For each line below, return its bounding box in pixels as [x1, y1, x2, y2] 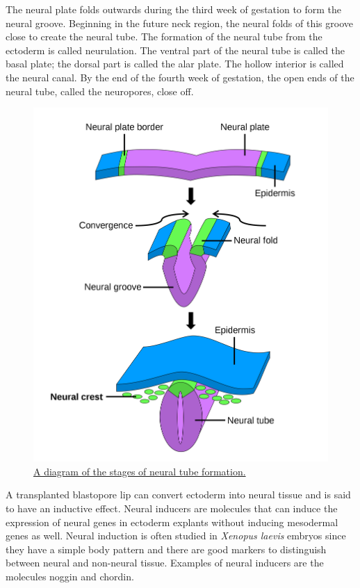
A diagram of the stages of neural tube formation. [33, 464, 246, 478]
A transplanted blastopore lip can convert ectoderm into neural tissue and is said [6, 487, 351, 502]
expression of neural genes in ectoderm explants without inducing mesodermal [6, 514, 338, 529]
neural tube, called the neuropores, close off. [6, 83, 194, 98]
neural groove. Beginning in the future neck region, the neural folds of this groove [6, 15, 353, 30]
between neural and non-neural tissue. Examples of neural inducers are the [6, 555, 324, 570]
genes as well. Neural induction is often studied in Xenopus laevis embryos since [6, 528, 346, 543]
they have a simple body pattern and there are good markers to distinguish [6, 541, 327, 556]
